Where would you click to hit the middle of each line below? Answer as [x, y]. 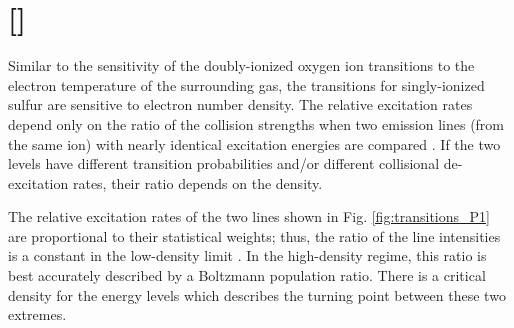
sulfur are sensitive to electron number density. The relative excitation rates [240, 104]
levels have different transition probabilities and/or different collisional [224, 163]
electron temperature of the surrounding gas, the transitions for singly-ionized [246, 84]
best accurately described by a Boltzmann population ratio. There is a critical [247, 275]
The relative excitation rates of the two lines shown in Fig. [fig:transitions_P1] [249, 216]
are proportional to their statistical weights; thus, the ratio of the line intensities [254, 235]
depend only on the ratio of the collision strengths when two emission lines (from [256, 123]
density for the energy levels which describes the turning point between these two [257, 294]
